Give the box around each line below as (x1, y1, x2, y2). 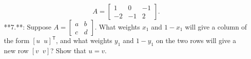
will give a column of (185, 22, 247, 31)
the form (4, 35, 30, 45)
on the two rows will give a (156, 35, 236, 45)
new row (4, 45, 29, 55)
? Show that (50, 45, 86, 55)
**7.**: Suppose (4, 22, 51, 31)
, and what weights (56, 35, 113, 45)
